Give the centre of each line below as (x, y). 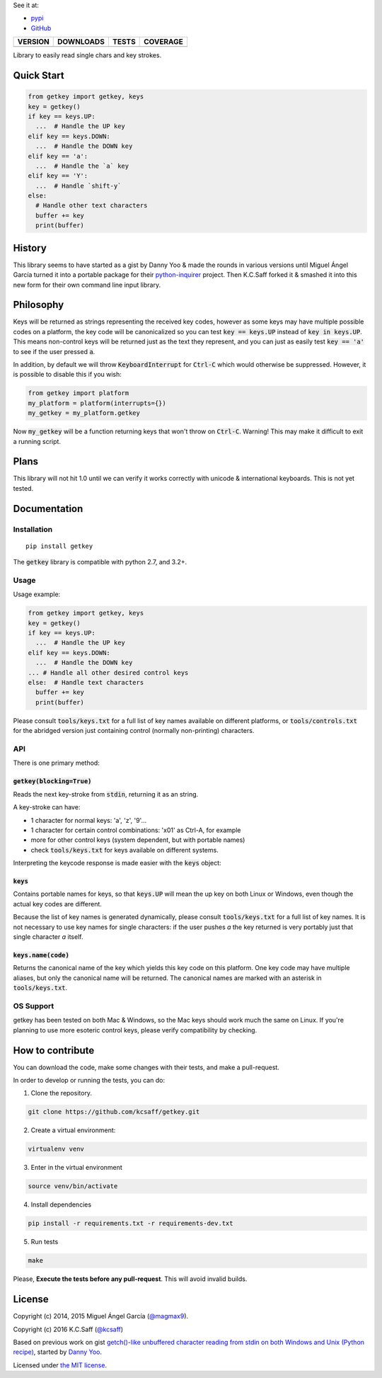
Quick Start (39, 75)
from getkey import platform (79, 393)
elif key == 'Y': (58, 176)
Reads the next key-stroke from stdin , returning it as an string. (106, 794)
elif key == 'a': (58, 156)
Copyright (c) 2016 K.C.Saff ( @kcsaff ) (68, 1329)
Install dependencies (61, 1205)
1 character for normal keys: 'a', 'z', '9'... (89, 820)
